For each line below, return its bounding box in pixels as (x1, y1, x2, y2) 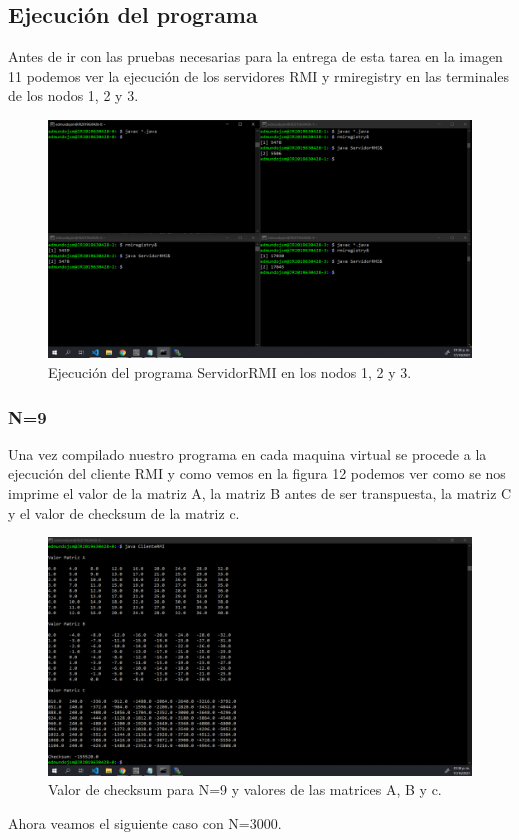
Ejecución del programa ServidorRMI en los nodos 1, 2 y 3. (48, 362, 412, 383)
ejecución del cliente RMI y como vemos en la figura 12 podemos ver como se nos (8, 463, 506, 484)
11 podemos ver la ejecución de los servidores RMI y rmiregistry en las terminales (8, 65, 510, 86)
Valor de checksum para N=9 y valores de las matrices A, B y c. (48, 779, 442, 800)
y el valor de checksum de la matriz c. (8, 502, 240, 523)
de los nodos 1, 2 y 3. (8, 85, 139, 106)
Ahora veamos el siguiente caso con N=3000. (8, 812, 282, 833)
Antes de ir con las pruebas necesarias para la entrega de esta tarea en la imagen (8, 46, 503, 67)
